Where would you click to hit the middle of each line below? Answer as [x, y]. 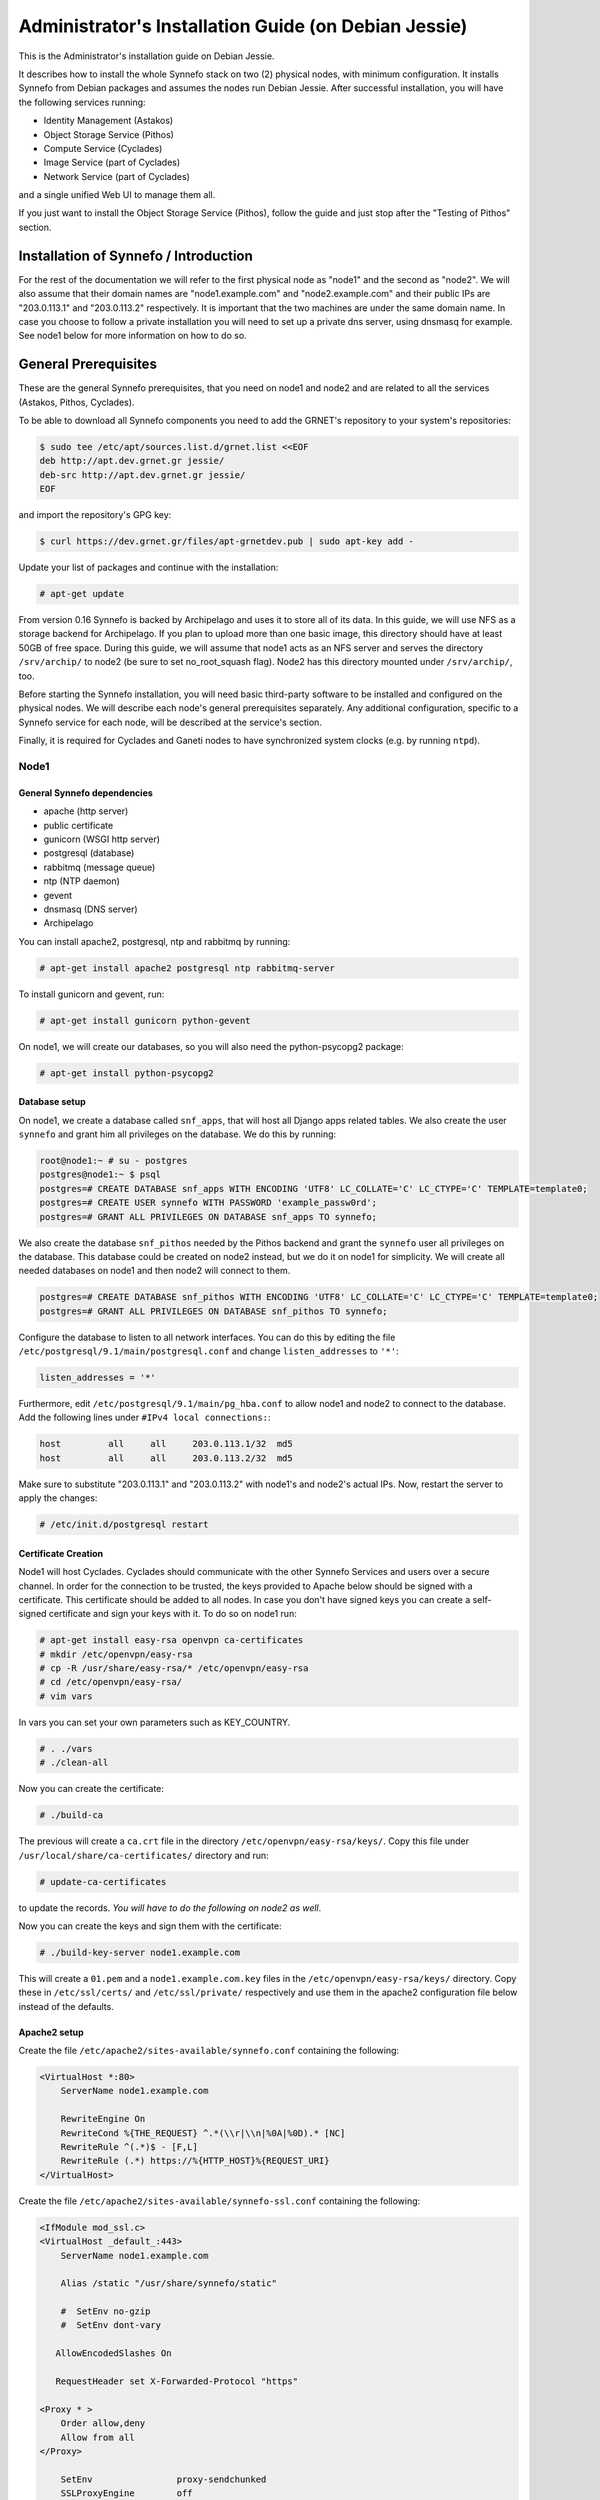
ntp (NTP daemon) [81, 881]
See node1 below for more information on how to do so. [132, 336]
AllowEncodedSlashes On [113, 2353]
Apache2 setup [51, 2032]
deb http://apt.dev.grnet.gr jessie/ [132, 461]
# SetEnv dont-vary [111, 2325]
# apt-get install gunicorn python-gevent [145, 1020]
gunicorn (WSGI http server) [101, 839]
